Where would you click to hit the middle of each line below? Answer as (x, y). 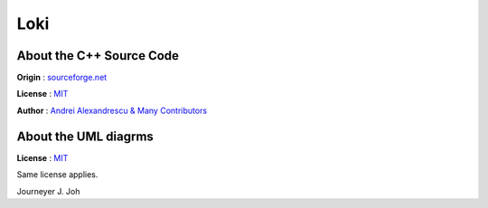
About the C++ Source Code (98, 56)
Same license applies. (57, 175)
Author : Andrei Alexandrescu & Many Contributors (112, 110)
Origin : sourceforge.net (62, 78)
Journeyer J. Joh (48, 191)
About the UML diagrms (85, 136)
